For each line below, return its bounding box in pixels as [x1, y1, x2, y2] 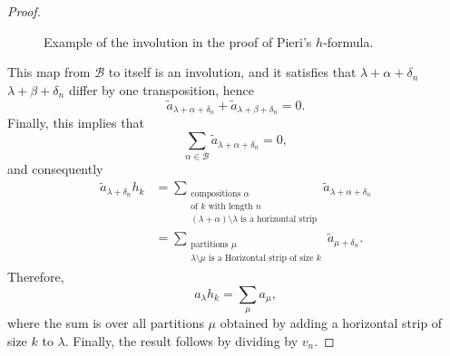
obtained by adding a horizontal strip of [220, 313, 443, 332]
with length [208, 201, 253, 211]
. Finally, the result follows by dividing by [64, 331, 298, 350]
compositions [191, 188, 241, 198]
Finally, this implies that [7, 113, 144, 132]
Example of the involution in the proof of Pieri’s [44, 32, 312, 51]
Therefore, [7, 267, 64, 285]
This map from [7, 63, 91, 82]
